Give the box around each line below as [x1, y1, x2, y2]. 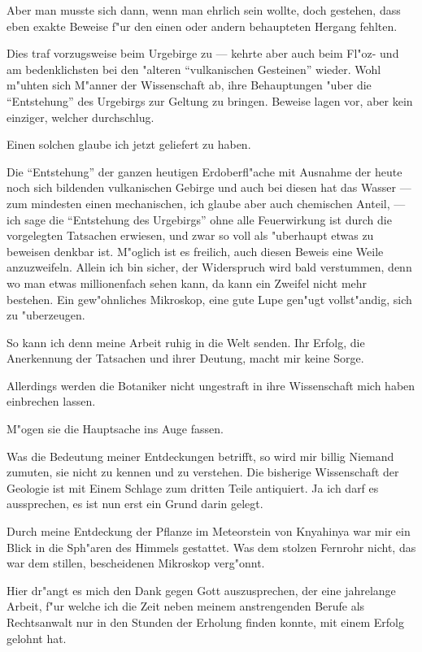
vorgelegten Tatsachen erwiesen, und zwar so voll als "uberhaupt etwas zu [7, 227, 374, 244]
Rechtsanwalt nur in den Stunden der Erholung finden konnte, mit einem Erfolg [7, 614, 404, 630]
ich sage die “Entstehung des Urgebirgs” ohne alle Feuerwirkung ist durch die [7, 211, 392, 228]
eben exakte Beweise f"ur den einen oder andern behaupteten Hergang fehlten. [7, 17, 398, 34]
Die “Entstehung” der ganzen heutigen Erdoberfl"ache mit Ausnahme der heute [7, 163, 402, 180]
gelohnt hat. [7, 629, 67, 646]
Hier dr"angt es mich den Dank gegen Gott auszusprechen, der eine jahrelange [7, 581, 396, 598]
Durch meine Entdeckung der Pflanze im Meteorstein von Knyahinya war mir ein [7, 523, 411, 540]
